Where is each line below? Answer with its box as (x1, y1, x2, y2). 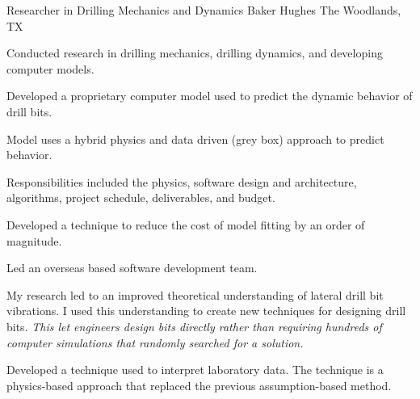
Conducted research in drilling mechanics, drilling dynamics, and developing (6, 44, 383, 61)
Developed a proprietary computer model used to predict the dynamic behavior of (6, 87, 413, 104)
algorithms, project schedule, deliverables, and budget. (6, 189, 275, 206)
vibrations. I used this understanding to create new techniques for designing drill (6, 302, 406, 319)
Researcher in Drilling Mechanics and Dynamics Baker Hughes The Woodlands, (6, 2, 401, 18)
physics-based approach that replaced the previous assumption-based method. (6, 376, 392, 393)
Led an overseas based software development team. (6, 259, 258, 276)
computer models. (6, 60, 94, 77)
